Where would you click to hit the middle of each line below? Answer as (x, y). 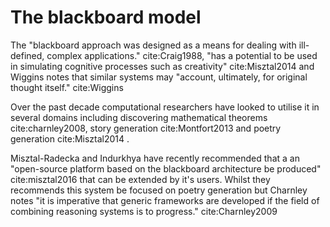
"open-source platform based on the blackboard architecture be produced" (166, 168)
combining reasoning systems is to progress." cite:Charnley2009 (144, 211)
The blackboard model (106, 17)
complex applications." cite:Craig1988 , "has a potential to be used (182, 55)
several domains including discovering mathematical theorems (139, 117)
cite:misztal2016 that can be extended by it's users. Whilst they (140, 179)
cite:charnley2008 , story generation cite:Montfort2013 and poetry (146, 128)
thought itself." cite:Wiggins (67, 87)
